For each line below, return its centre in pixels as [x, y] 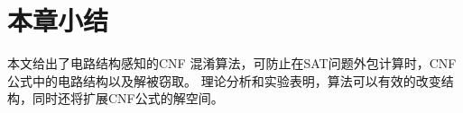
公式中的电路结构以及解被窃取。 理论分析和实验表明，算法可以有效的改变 [224, 80]
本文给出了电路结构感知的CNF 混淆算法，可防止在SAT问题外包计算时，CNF [232, 63]
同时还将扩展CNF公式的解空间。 [128, 98]
